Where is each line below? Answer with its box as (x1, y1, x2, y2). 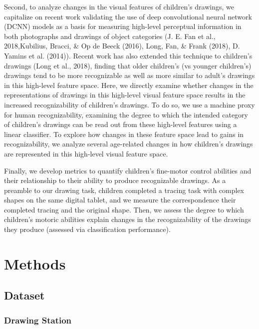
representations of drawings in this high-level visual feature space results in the (4, 89, 246, 100)
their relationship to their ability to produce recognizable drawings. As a (4, 175, 226, 185)
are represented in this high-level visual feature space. (4, 148, 168, 158)
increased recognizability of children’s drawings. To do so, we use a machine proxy (4, 99, 255, 109)
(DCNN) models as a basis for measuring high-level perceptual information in (4, 21, 242, 31)
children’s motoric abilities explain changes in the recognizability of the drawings (4, 214, 251, 224)
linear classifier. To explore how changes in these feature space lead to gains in (4, 128, 244, 139)
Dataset (4, 287, 45, 303)
